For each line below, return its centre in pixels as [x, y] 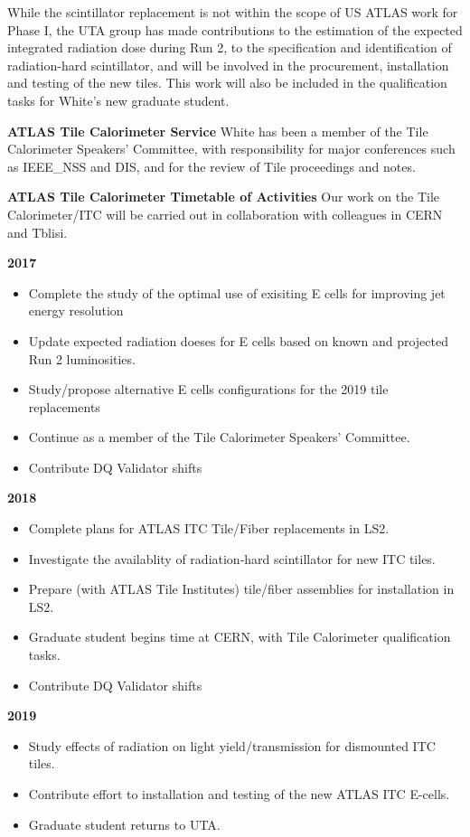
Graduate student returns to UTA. [124, 824]
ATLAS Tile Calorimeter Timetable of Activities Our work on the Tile [224, 197]
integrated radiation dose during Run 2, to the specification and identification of [230, 47]
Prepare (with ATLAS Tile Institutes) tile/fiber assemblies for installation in [241, 589]
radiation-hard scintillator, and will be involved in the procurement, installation [228, 65]
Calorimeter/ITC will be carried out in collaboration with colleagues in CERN [225, 214]
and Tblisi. [38, 232]
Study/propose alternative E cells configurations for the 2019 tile [208, 389]
